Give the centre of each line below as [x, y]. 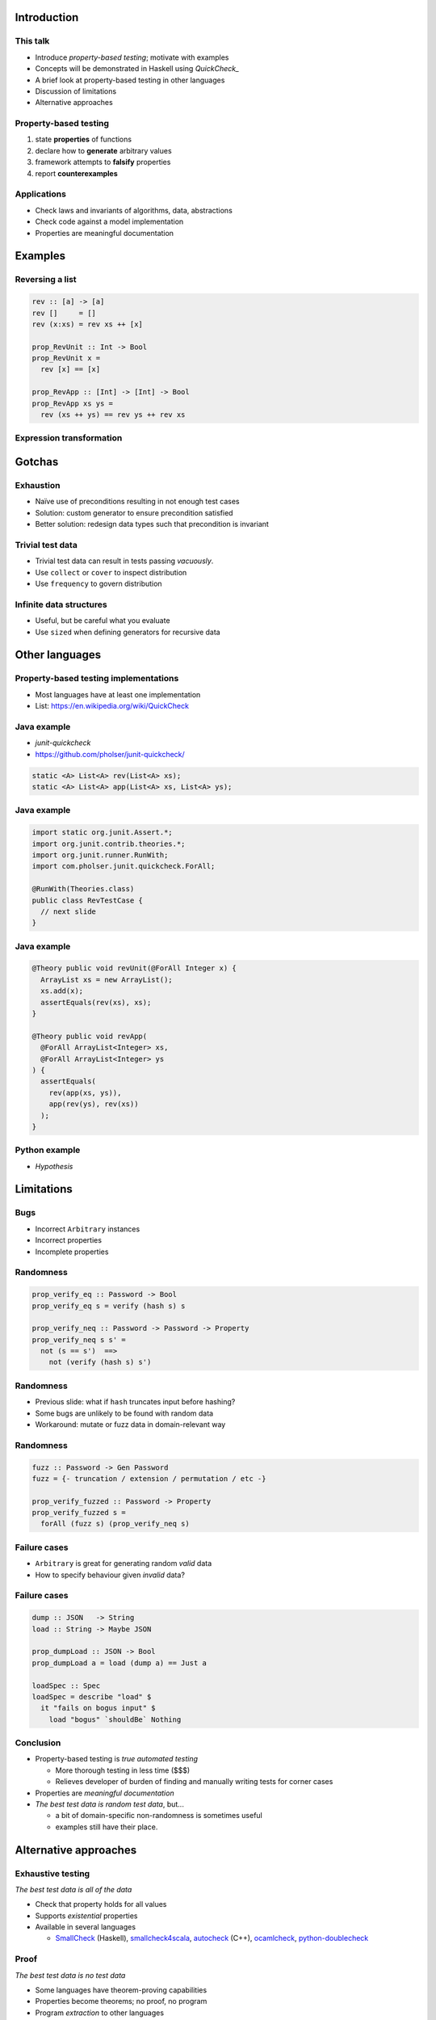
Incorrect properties [69, 1240]
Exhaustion [38, 485]
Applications [40, 194]
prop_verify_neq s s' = [79, 1340]
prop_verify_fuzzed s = [79, 1513]
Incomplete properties [72, 1252]
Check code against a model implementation [109, 221]
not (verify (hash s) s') [100, 1362]
